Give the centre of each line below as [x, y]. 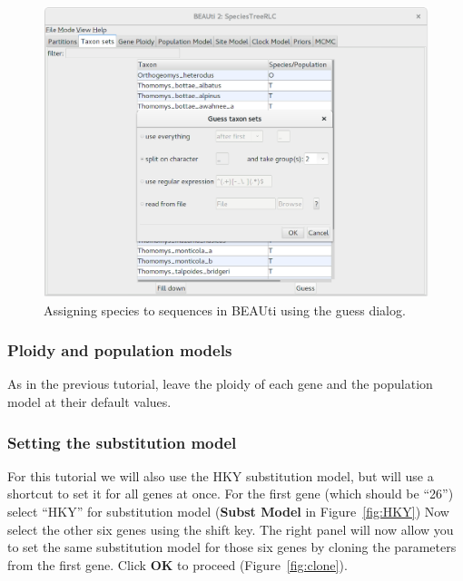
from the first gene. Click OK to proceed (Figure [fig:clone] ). [177, 564]
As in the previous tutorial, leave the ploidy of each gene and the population [220, 384]
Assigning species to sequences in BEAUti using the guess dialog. [225, 310]
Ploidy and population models [120, 350]
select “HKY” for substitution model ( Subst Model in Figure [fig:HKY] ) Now [228, 512]
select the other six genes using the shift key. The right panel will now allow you [231, 529]
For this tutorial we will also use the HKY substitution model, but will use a [221, 475]
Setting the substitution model [122, 442]
